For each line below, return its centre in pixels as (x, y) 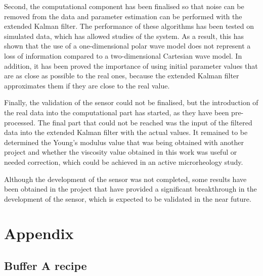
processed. (20, 122)
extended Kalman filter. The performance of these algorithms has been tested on (129, 26)
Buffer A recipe (46, 266)
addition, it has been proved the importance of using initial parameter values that (131, 65)
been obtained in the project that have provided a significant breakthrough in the (130, 189)
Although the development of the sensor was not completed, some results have (125, 179)
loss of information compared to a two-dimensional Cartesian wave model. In (123, 55)
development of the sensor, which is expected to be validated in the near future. (128, 198)
